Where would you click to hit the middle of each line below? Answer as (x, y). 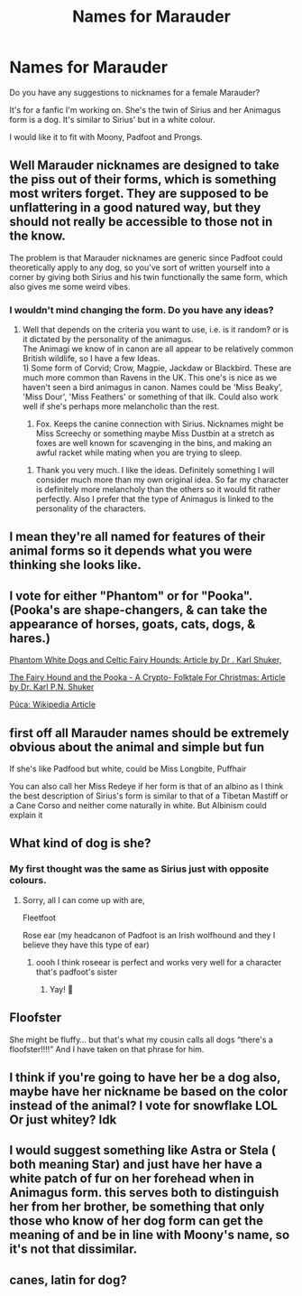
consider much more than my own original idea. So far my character (162, 480)
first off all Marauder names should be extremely (150, 733)
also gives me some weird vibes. (70, 286)
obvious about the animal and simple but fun (137, 747)
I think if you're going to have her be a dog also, (145, 1077)
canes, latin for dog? (69, 1280)
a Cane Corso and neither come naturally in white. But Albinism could (138, 806)
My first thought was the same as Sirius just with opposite (139, 869)
